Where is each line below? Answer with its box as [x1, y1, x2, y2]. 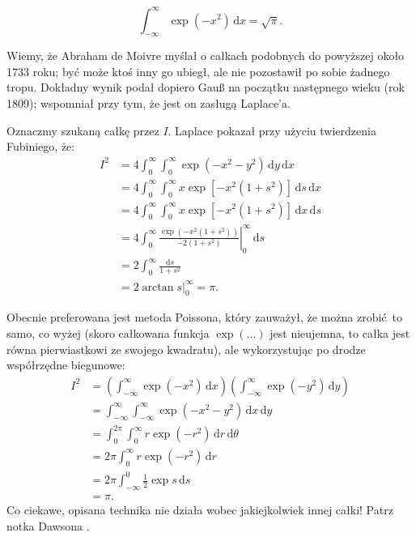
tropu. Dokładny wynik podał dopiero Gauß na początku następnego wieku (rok [6, 79, 405, 96]
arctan [142, 281, 174, 293]
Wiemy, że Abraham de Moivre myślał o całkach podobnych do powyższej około [6, 47, 405, 64]
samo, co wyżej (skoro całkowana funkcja [6, 324, 210, 341]
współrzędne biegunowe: [6, 356, 125, 373]
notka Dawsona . [6, 517, 90, 534]
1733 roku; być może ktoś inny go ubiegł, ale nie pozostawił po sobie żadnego [6, 62, 390, 79]
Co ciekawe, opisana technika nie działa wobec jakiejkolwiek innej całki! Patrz [6, 501, 393, 518]
